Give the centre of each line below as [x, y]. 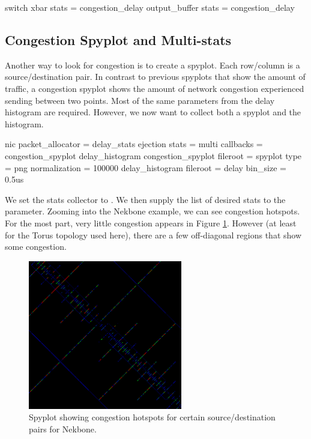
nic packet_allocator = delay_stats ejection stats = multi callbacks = [134, 144]
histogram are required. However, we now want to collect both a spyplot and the [153, 112]
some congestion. [36, 247]
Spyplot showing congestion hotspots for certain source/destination [152, 417]
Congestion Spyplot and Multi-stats [118, 39]
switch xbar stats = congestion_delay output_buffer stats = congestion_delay [150, 7]
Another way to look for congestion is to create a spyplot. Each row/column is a [152, 65]
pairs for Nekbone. [63, 428]
